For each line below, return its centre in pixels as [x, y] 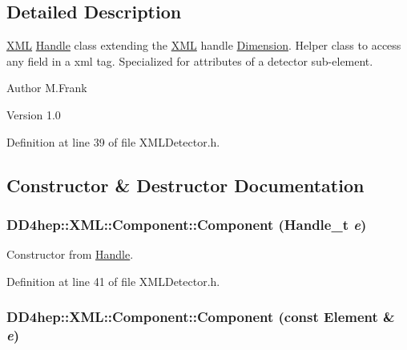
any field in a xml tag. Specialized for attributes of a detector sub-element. [190, 60]
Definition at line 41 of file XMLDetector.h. [113, 281]
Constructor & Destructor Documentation [185, 185]
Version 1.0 [34, 114]
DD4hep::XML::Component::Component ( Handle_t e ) [187, 224]
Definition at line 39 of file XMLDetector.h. [113, 141]
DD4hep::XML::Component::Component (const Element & [201, 317]
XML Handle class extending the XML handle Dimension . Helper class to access [204, 45]
